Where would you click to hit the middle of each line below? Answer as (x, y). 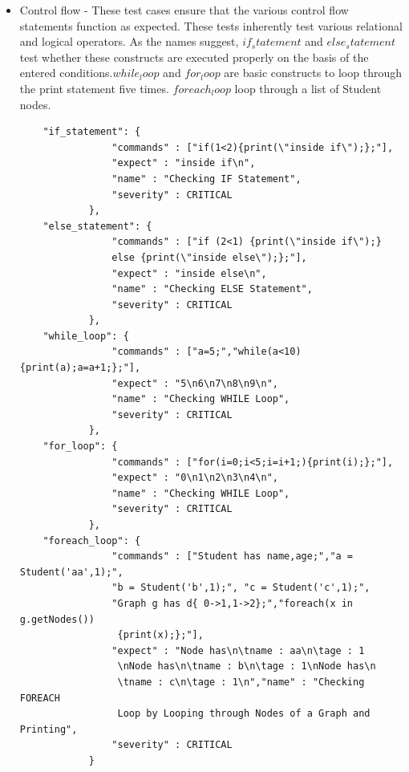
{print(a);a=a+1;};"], (80, 368)
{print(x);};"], (160, 635)
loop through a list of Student (308, 88)
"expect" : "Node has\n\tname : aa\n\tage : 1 (238, 650)
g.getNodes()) (57, 619)
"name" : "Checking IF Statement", (207, 179)
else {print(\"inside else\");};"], (209, 257)
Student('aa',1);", (71, 572)
